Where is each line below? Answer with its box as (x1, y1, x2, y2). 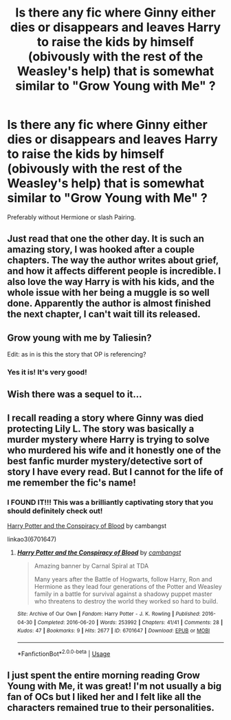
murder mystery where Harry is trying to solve (7, 433, 210, 446)
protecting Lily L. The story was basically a (7, 423, 195, 434)
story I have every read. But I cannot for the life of (7, 466, 223, 477)
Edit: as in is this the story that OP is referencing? (7, 350, 146, 359)
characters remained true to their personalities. (7, 702, 215, 714)
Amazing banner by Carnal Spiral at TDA (34, 562, 149, 570)
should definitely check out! (7, 506, 103, 515)
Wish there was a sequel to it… (7, 388, 142, 401)
